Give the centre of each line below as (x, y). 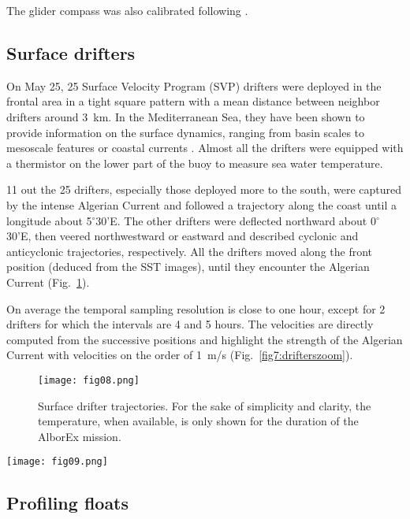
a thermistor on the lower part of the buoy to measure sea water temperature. (195, 163)
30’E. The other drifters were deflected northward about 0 (236, 220)
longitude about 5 (49, 220)
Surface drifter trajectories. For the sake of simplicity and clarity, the (205, 405)
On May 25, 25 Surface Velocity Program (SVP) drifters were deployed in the (194, 85)
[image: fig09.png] (57, 462)
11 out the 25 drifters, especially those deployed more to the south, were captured (204, 189)
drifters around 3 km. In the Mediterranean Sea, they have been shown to (186, 116)
